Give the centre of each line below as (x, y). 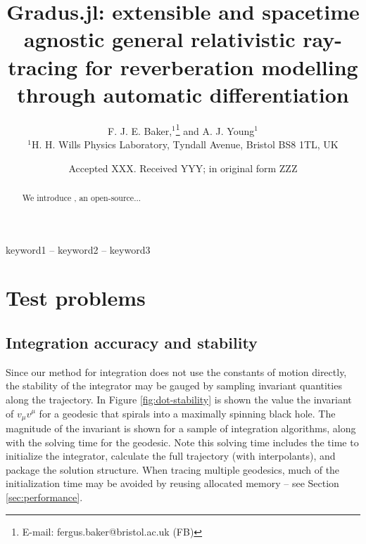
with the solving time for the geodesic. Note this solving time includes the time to (182, 442)
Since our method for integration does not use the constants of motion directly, (176, 371)
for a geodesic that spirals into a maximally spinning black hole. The (187, 413)
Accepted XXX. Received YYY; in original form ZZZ (183, 168)
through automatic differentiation (183, 94)
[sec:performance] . (44, 497)
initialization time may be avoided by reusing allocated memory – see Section (172, 483)
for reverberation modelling (221, 66)
